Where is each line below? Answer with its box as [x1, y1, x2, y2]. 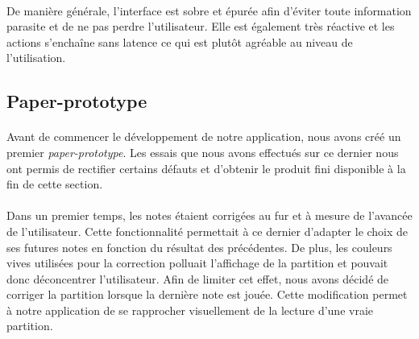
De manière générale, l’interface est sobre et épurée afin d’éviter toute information [6, 2, 412, 19]
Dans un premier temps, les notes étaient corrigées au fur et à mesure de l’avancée [6, 207, 413, 224]
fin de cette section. [6, 176, 103, 192]
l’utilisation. [6, 49, 66, 66]
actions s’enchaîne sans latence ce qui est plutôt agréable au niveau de [6, 33, 353, 50]
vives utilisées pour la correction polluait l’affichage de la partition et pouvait [6, 254, 388, 271]
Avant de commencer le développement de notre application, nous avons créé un [6, 128, 401, 145]
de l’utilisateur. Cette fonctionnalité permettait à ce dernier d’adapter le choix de [6, 222, 409, 239]
